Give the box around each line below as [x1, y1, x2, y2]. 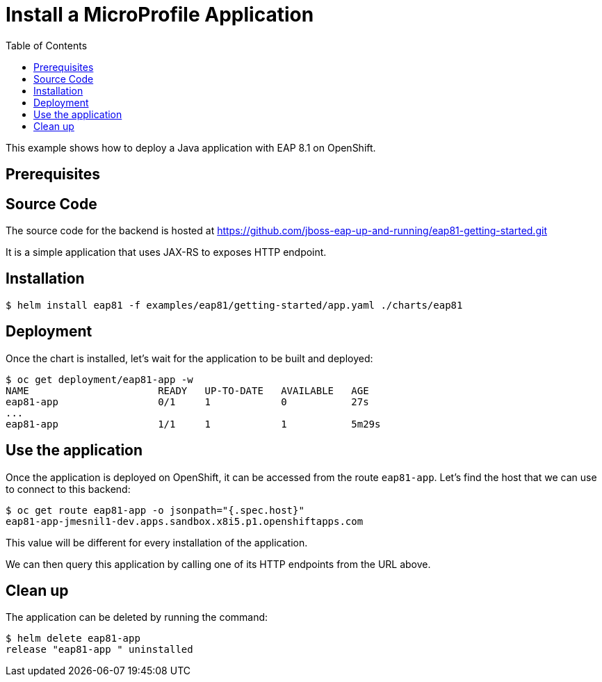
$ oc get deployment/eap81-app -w [6, 373, 193, 385]
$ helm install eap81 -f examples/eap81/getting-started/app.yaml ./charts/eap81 [6, 299, 463, 311]
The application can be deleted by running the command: [6, 611, 268, 624]
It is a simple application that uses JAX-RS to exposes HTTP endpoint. [6, 246, 327, 259]
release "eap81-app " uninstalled [6, 644, 193, 656]
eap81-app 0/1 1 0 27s [6, 396, 369, 407]
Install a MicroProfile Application [6, 3, 314, 26]
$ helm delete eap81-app [6, 633, 140, 644]
